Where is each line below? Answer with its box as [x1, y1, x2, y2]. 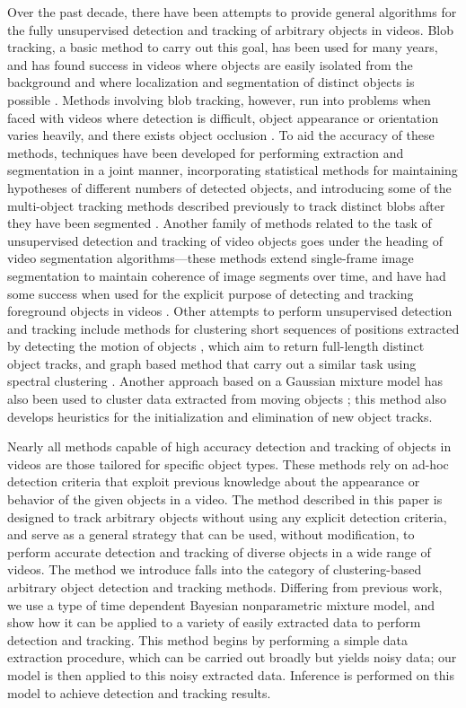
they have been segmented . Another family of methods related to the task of [7, 214, 432, 232]
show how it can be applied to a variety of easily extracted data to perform [7, 613, 421, 632]
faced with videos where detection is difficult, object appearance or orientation [7, 108, 439, 127]
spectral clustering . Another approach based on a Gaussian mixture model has [7, 371, 443, 390]
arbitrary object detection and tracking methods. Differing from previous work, [7, 578, 443, 596]
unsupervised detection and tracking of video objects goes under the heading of [7, 231, 444, 249]
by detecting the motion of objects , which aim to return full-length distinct [7, 337, 425, 355]
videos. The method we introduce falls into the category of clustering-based [7, 560, 422, 579]
